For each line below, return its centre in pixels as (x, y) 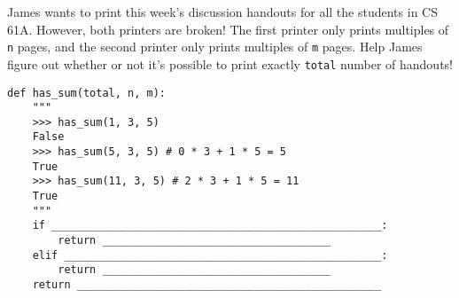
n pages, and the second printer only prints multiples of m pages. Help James (215, 47)
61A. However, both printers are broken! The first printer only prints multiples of (228, 29)
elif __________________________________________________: (210, 255)
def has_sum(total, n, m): (86, 93)
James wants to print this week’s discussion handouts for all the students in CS (222, 12)
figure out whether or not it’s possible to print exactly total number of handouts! (230, 63)
